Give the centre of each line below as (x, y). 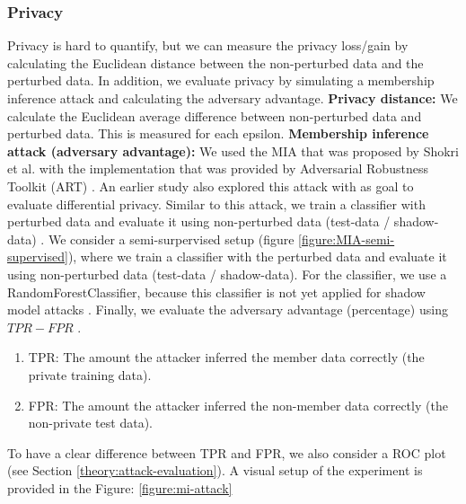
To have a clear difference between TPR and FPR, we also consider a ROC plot (227, 452)
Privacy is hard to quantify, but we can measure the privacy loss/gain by (208, 45)
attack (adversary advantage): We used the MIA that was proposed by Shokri (233, 150)
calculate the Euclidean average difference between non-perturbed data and (215, 115)
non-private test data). (90, 423)
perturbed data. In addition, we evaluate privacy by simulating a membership (221, 80)
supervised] (38, 256)
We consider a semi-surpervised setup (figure (171, 239)
